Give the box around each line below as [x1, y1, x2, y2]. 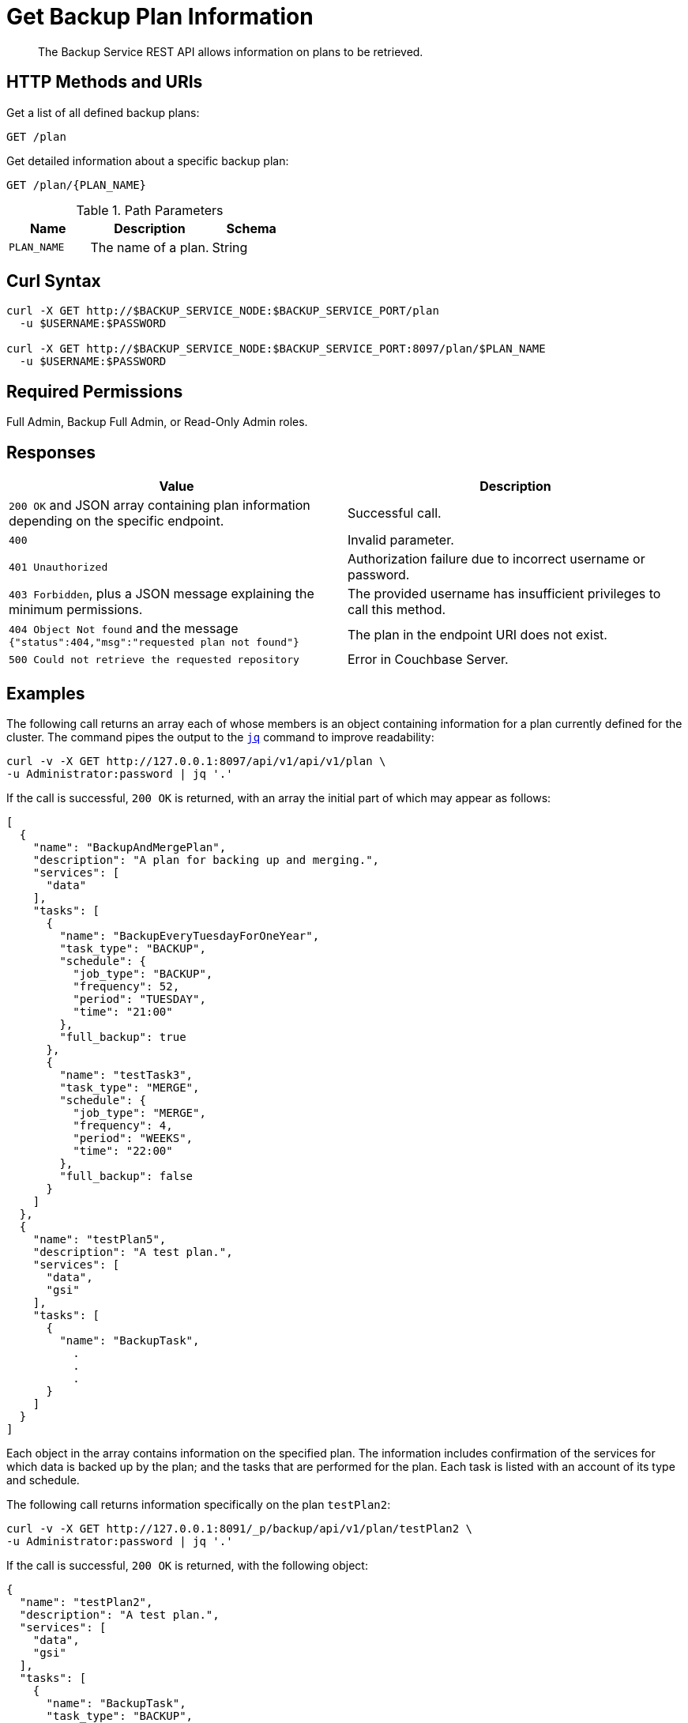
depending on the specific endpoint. [9, 513, 224, 530]
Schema [226, 220, 276, 236]
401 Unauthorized [9, 560, 108, 573]
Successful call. [348, 505, 442, 522]
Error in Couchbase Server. [348, 651, 509, 668]
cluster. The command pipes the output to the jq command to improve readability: [6, 730, 434, 744]
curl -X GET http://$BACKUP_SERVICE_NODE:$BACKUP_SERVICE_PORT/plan [6, 304, 439, 318]
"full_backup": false [59, 1169, 194, 1182]
